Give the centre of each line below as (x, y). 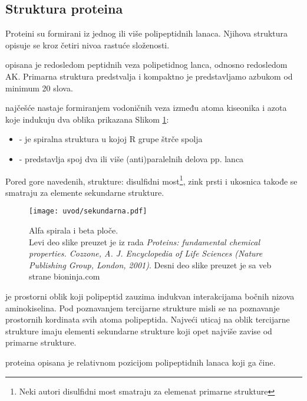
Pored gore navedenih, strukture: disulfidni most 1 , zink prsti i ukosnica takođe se (151, 180)
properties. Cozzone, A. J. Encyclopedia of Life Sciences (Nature (146, 253)
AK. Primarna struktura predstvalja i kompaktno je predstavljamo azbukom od (149, 76)
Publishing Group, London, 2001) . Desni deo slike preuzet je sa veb (150, 264)
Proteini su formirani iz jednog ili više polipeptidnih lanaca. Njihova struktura (147, 33)
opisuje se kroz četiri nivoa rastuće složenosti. (88, 45)
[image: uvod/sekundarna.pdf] (88, 211)
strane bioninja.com (65, 276)
